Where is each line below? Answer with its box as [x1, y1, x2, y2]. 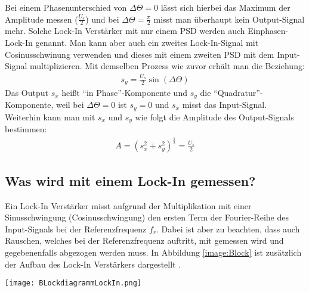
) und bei [85, 13, 119, 25]
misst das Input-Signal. [182, 98, 267, 111]
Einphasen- [248, 24, 289, 37]
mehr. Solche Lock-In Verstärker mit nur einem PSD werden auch [5, 24, 245, 37]
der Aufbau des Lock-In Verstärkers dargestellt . [5, 257, 181, 270]
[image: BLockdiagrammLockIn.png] [5, 279, 142, 288]
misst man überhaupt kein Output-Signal [153, 13, 305, 25]
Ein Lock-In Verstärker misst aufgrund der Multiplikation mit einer [5, 199, 252, 212]
